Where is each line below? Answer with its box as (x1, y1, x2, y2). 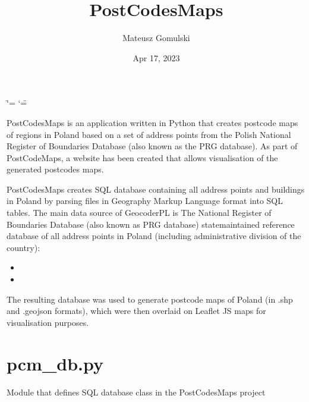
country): (7, 241, 40, 253)
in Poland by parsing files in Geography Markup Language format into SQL (7, 194, 283, 207)
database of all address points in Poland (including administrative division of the (7, 230, 301, 242)
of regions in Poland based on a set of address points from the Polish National (7, 128, 291, 140)
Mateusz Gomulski (122, 32, 190, 44)
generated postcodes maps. (7, 163, 104, 175)
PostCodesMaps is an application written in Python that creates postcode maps (7, 116, 298, 128)
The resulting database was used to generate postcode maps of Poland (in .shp (7, 293, 293, 305)
